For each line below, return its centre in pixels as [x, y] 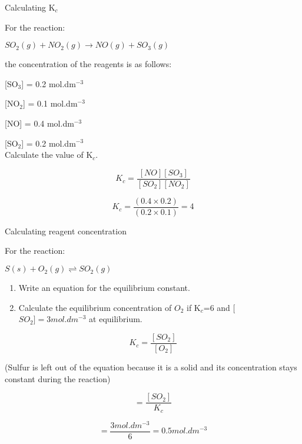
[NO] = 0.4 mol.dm [39, 123]
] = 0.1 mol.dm [50, 103]
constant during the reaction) [58, 378]
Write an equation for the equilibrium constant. [104, 288]
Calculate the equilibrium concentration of [95, 307]
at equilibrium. [116, 319]
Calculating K [30, 7]
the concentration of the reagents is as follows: [88, 64]
